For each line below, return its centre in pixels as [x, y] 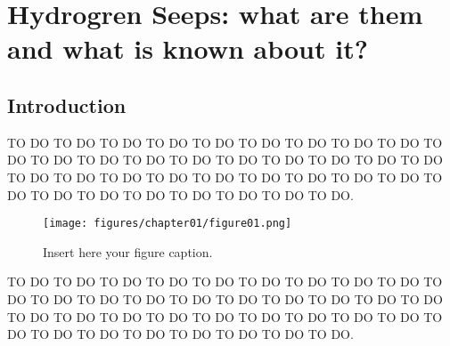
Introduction [67, 105]
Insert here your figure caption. [128, 251]
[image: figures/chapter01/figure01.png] [168, 224]
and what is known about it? [188, 48]
